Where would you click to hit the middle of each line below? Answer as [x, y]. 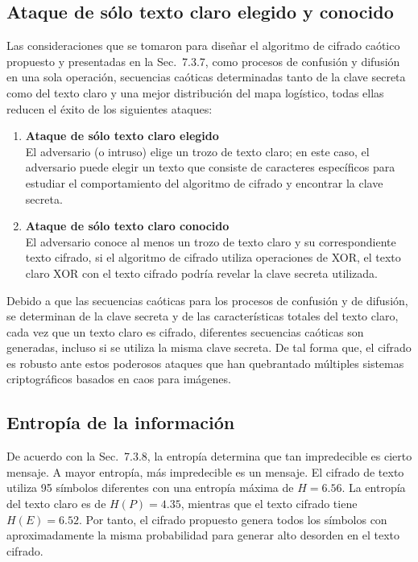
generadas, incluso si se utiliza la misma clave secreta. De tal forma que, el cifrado [209, 347]
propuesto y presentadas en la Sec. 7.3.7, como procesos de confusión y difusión [203, 61]
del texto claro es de [56, 504]
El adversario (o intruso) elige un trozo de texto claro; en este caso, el [197, 151]
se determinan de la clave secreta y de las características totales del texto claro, [203, 316]
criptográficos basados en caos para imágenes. [119, 379]
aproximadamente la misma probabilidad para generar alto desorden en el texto [203, 535]
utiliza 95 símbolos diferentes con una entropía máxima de [150, 488]
